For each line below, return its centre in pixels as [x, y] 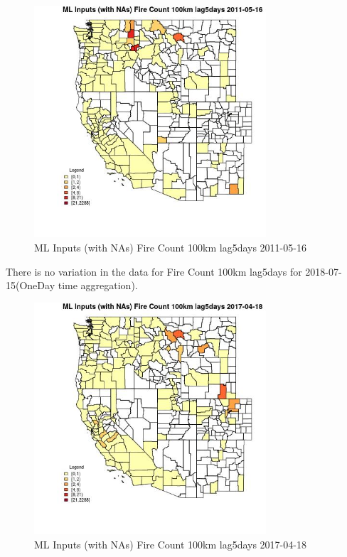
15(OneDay [31, 285]
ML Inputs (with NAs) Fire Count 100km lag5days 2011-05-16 [170, 248]
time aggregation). [98, 285]
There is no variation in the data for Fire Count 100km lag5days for [154, 271]
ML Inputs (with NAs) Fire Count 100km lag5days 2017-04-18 [170, 544]
